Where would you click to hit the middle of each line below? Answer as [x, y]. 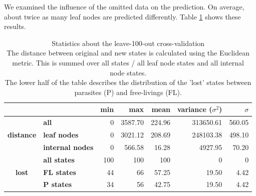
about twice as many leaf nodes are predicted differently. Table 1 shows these [122, 16]
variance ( [195, 109]
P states [58, 184]
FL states [60, 172]
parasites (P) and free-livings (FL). [128, 92]
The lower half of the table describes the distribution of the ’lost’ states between [128, 82]
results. [15, 26]
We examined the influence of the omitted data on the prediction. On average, [124, 6]
